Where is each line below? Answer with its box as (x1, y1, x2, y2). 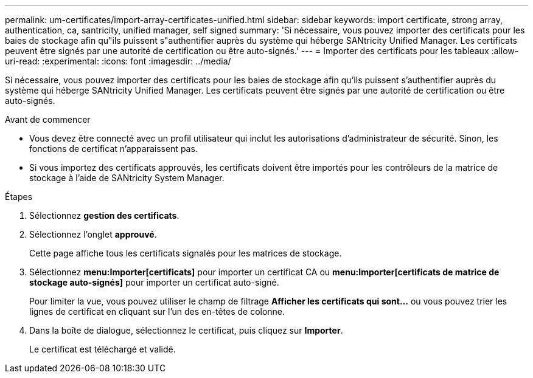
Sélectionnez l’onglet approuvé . (29, 229, 157, 239)
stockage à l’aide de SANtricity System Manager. (29, 173, 225, 183)
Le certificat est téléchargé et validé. (29, 344, 176, 354)
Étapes (5, 191, 33, 202)
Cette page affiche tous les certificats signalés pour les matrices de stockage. (29, 248, 342, 258)
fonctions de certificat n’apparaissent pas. (29, 143, 198, 154)
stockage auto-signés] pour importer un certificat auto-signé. (29, 277, 279, 287)
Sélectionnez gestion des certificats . (29, 210, 179, 221)
